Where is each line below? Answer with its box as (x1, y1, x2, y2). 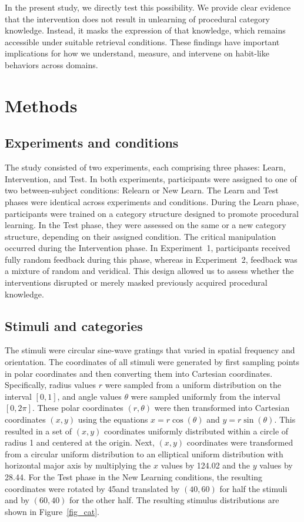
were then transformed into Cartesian (154, 401, 290, 414)
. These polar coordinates (32, 401, 123, 414)
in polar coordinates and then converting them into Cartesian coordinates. (5, 367, 273, 379)
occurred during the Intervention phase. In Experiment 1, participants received (5, 242, 290, 254)
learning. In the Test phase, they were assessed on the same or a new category (5, 219, 286, 231)
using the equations (78, 413, 148, 426)
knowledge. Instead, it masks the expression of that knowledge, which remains (5, 24, 286, 36)
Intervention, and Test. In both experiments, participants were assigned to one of (5, 172, 297, 185)
